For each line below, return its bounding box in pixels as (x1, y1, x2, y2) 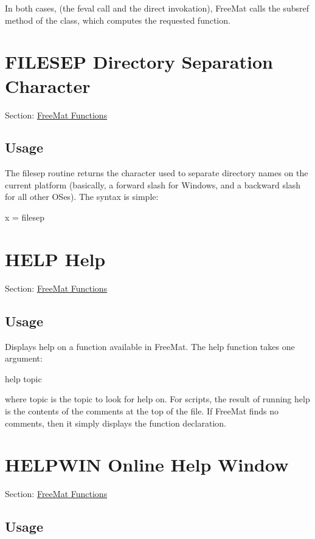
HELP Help (5, 246, 106, 271)
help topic (5, 372, 42, 385)
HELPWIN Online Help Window (5, 452, 289, 477)
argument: (5, 352, 43, 365)
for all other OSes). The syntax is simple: (5, 190, 159, 203)
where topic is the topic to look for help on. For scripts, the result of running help (5, 393, 310, 405)
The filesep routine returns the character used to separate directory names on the (5, 167, 308, 179)
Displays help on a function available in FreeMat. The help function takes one (5, 340, 295, 352)
